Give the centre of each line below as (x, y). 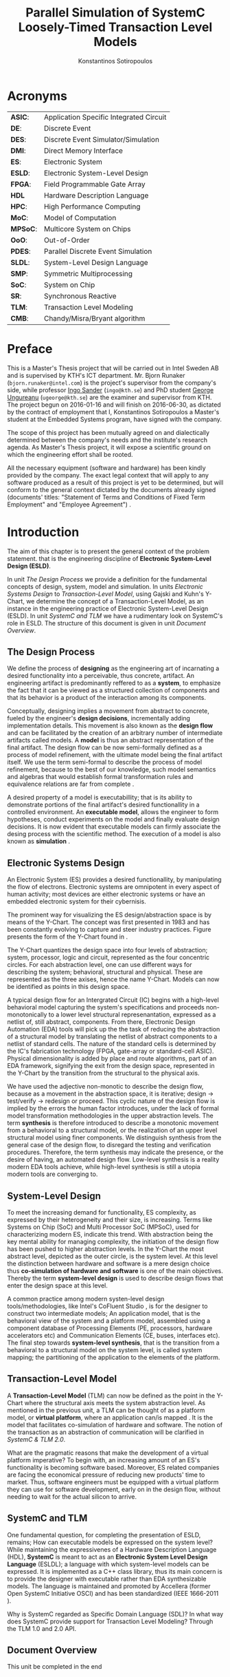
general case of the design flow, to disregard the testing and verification (109, 1145)
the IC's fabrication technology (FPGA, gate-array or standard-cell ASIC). (111, 1051)
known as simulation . (39, 842)
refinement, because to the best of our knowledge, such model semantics (112, 769)
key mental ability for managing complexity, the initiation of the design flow (113, 1241)
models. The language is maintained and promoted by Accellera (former (109, 1586)
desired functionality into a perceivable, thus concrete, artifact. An (101, 676)
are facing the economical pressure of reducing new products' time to (106, 1475)
